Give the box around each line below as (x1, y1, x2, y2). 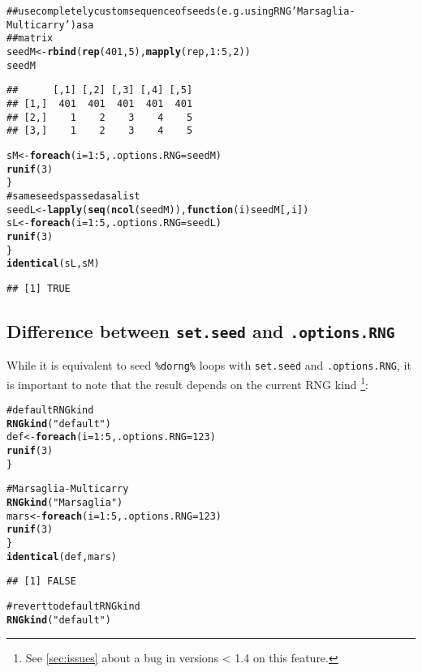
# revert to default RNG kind (6, 601, 140, 613)
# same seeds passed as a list (6, 190, 140, 202)
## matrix (6, 32, 54, 45)
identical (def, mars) (6, 550, 118, 563)
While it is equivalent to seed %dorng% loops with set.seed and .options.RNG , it (6, 357, 411, 374)
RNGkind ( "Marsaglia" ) (6, 497, 123, 509)
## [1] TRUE (6, 282, 71, 294)
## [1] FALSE (6, 576, 76, 588)
